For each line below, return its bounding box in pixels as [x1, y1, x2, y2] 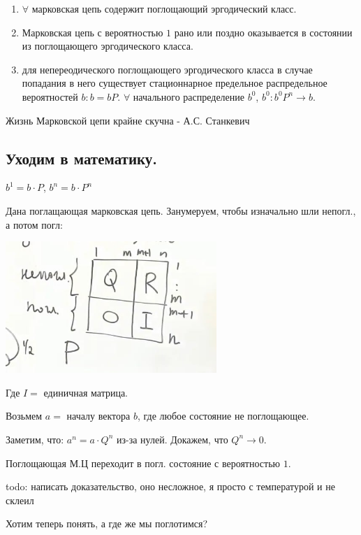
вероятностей [22, 89, 78, 104]
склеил [6, 492, 34, 507]
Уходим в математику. [6, 147, 158, 169]
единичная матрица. [43, 385, 128, 399]
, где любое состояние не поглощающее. [137, 408, 309, 423]
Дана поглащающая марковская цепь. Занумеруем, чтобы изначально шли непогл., [6, 203, 356, 217]
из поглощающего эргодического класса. [22, 38, 193, 53]
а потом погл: [6, 217, 63, 231]
